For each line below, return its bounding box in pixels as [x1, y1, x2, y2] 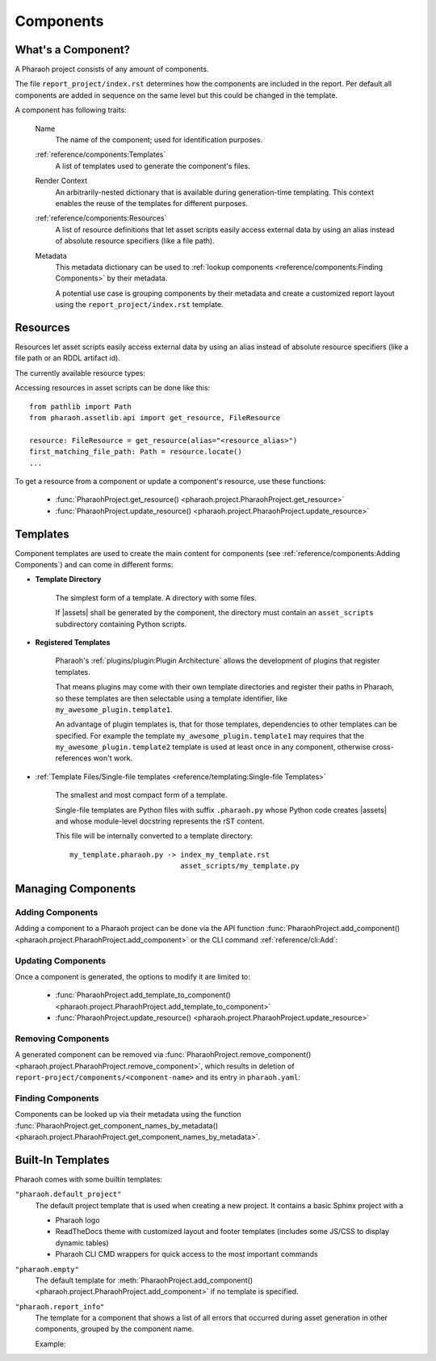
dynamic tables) [55, 1237, 109, 1248]
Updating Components [15, 954, 107, 966]
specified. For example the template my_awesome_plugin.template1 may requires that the [55, 731, 365, 740]
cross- [371, 742, 395, 752]
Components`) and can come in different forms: [15, 559, 174, 569]
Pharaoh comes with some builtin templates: [15, 1174, 163, 1184]
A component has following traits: [15, 105, 127, 115]
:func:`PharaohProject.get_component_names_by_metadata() [15, 1120, 219, 1131]
